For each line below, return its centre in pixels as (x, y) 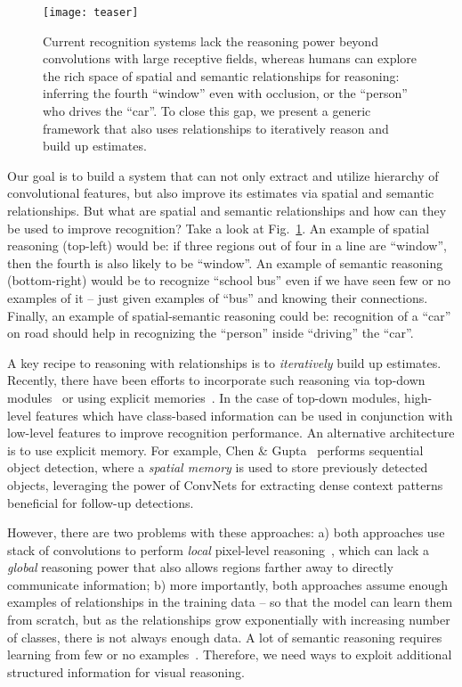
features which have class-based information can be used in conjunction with (244, 415)
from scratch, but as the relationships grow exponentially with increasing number (229, 620)
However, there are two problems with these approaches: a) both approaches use (226, 532)
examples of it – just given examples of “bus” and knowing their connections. (218, 297)
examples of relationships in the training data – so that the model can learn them (230, 602)
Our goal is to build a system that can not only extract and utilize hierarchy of (223, 175)
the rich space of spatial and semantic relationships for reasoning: (221, 75)
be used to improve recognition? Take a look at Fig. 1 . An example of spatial (219, 228)
